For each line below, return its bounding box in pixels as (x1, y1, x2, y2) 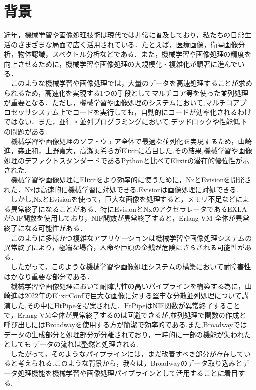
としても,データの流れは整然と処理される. (4, 339, 138, 349)
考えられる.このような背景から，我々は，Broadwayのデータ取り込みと (17, 358, 243, 368)
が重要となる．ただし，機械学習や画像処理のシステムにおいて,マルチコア (4, 97, 240, 107)
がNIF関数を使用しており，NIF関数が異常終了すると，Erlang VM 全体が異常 (4, 213, 250, 223)
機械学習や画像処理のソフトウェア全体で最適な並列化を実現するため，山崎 (10, 136, 252, 146)
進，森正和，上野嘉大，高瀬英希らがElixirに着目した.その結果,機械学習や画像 (4, 145, 252, 156)
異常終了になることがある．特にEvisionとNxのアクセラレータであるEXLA (10, 203, 247, 213)
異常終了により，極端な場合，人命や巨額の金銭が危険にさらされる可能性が (4, 242, 245, 252)
